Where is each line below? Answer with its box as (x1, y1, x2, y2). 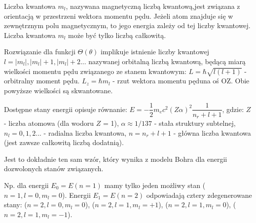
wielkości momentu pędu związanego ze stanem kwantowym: (4, 66, 186, 76)
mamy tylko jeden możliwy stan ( (104, 180, 206, 190)
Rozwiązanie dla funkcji (4, 46, 75, 57)
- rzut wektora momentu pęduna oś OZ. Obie (112, 75, 250, 86)
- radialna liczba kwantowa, (43, 127, 127, 138)
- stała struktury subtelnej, (154, 118, 236, 128)
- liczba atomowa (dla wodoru (4, 118, 94, 128)
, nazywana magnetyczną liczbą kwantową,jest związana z (66, 1, 240, 11)
